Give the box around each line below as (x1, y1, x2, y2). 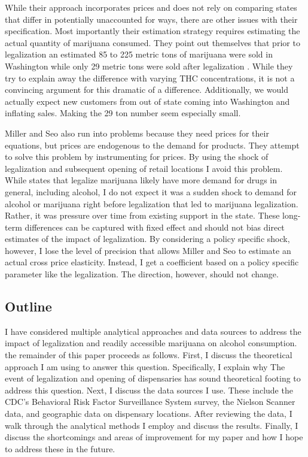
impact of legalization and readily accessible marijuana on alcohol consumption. (5, 337, 297, 349)
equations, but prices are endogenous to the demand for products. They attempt (5, 138, 300, 151)
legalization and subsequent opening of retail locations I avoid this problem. (5, 162, 283, 174)
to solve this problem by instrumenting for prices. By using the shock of (5, 150, 269, 163)
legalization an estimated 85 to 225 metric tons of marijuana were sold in (5, 48, 273, 60)
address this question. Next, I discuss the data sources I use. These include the (5, 383, 293, 396)
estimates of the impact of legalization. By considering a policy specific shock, (5, 232, 290, 245)
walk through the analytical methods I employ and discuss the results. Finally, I (5, 419, 298, 431)
